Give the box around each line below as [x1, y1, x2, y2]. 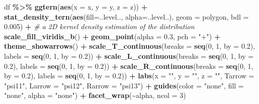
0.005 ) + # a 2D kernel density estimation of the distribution [4, 21, 195, 32]
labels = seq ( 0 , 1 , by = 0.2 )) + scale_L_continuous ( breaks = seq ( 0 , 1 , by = [4, 50, 254, 61]
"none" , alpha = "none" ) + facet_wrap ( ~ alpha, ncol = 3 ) [4, 90, 186, 100]
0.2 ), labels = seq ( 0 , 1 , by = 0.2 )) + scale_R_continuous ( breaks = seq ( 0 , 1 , [4, 60, 253, 71]
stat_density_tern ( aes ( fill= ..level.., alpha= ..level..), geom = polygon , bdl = [4, 11, 249, 22]
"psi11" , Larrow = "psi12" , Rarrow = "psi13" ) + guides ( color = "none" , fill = [4, 80, 244, 90]
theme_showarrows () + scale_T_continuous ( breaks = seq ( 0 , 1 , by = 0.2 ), [4, 41, 255, 51]
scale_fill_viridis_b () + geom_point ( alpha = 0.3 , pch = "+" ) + [4, 31, 221, 41]
